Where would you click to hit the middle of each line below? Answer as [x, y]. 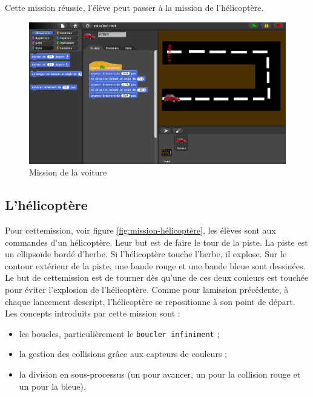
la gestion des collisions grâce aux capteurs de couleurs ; [123, 354]
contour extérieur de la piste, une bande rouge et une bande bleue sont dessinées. [155, 265]
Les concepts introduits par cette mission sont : [93, 313]
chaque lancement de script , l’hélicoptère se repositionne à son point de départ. [150, 301]
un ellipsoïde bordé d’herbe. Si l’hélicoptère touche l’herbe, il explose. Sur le [146, 254]
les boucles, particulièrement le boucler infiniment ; [119, 333]
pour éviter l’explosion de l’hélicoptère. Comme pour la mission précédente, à [147, 289]
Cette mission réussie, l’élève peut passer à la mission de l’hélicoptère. [134, 7]
